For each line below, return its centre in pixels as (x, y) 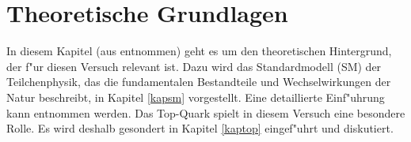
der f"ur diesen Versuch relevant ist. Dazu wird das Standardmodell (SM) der (194, 66)
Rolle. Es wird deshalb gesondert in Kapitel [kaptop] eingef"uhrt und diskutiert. (200, 128)
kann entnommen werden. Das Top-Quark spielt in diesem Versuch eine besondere (206, 112)
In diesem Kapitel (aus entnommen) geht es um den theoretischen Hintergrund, (199, 51)
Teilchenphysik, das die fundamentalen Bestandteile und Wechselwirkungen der (199, 82)
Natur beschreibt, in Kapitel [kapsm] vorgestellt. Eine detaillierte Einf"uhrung (196, 97)
